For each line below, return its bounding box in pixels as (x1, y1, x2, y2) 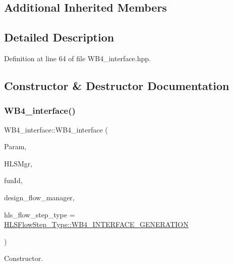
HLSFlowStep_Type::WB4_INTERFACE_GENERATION (4, 219, 189, 230)
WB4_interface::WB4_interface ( (4, 124, 108, 135)
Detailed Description (4, 29, 114, 45)
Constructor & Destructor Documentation (4, 77, 229, 93)
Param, (4, 141, 27, 152)
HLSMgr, (4, 158, 33, 168)
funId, (4, 175, 23, 186)
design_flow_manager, (4, 192, 75, 202)
